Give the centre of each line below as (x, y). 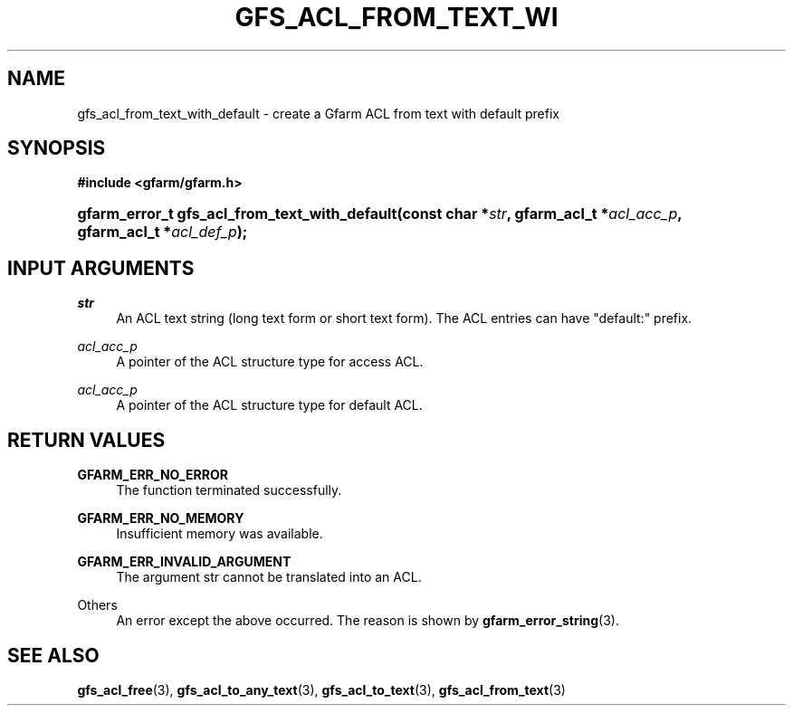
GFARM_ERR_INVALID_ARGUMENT (184, 562)
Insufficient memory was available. (220, 534)
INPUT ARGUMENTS (101, 268)
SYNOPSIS (57, 148)
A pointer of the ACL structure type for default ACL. (269, 405)
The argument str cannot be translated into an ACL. (269, 577)
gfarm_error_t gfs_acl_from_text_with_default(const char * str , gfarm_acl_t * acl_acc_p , (380, 214)
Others (97, 605)
